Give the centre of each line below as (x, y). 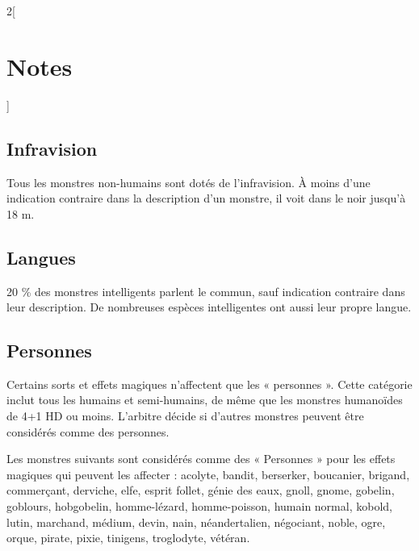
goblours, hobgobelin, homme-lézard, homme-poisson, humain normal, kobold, (199, 506)
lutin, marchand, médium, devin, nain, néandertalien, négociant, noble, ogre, (196, 522)
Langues (41, 257)
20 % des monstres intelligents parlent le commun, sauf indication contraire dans (206, 291)
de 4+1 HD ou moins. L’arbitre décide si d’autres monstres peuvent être (185, 416)
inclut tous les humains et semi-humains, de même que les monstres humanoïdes (205, 400)
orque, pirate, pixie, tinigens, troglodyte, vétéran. (128, 538)
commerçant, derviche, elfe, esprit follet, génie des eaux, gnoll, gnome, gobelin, (201, 490)
